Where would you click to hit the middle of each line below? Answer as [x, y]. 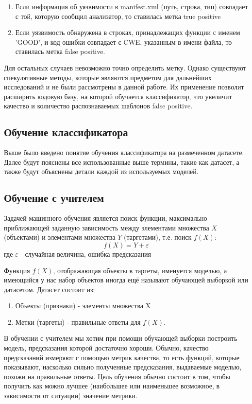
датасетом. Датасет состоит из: [50, 289]
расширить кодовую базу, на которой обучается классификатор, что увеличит [118, 96]
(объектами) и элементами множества [60, 237]
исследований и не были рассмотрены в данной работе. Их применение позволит [124, 87]
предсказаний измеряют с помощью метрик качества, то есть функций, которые [122, 357]
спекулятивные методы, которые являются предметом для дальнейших [108, 77]
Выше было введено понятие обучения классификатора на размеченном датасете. [124, 152]
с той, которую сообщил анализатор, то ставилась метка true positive [118, 16]
